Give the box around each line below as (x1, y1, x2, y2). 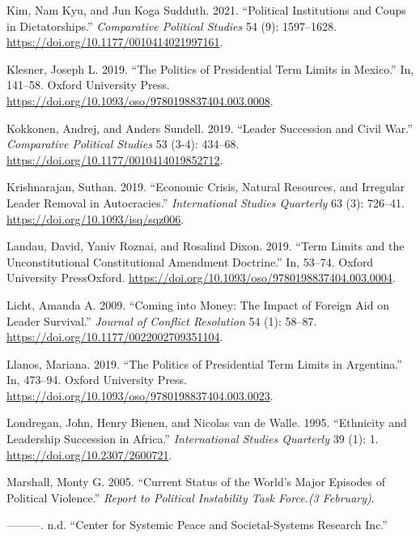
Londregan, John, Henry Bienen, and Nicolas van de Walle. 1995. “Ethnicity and (6, 414, 407, 431)
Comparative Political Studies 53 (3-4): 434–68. (6, 135, 240, 152)
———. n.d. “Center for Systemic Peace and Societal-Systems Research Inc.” (6, 516, 388, 533)
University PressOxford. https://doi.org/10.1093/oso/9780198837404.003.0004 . (6, 269, 396, 286)
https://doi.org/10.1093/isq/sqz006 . (6, 210, 185, 227)
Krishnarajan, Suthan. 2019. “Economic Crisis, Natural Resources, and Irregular (6, 178, 405, 195)
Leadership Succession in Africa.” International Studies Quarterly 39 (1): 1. (6, 430, 379, 447)
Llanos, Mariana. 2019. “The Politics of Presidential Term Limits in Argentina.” (6, 355, 402, 372)
